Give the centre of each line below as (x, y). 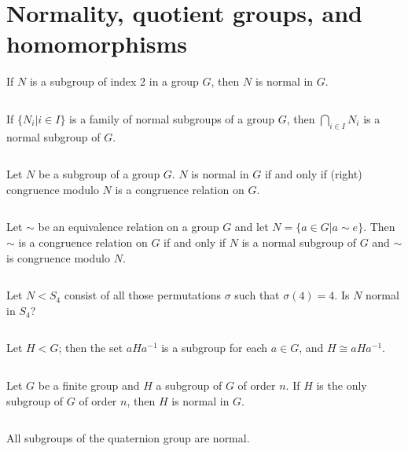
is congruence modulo (58, 257)
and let (252, 227)
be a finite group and (89, 385)
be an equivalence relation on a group (129, 227)
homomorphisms (97, 44)
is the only (342, 385)
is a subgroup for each (215, 348)
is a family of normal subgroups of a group (172, 118)
